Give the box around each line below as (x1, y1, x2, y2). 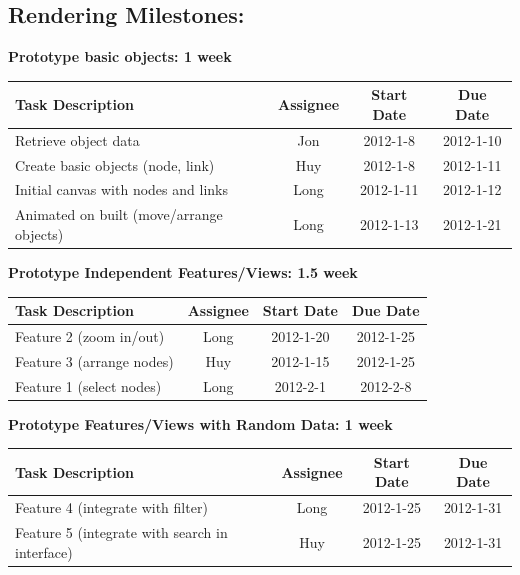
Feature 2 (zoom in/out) (15, 325, 165, 346)
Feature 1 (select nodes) (15, 375, 162, 396)
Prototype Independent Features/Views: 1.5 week (8, 261, 358, 282)
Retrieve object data (15, 129, 140, 150)
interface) (15, 541, 73, 562)
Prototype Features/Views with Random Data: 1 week (8, 413, 393, 434)
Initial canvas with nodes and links (15, 179, 228, 200)
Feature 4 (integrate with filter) (15, 497, 208, 518)
